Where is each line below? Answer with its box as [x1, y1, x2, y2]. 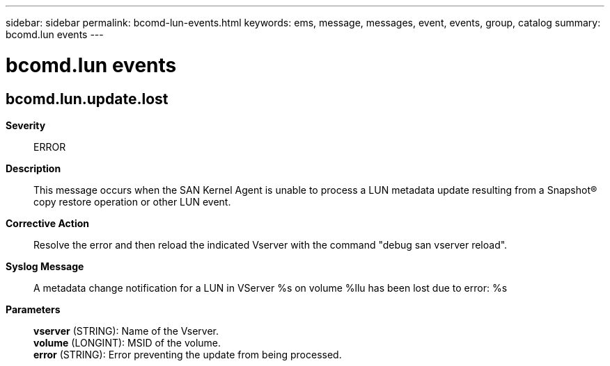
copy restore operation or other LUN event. [33, 195, 231, 208]
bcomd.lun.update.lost [6, 90, 169, 108]
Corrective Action [6, 217, 89, 229]
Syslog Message [6, 260, 84, 272]
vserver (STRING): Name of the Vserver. [33, 324, 219, 337]
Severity [6, 119, 46, 131]
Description [6, 162, 61, 174]
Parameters [6, 303, 61, 315]
